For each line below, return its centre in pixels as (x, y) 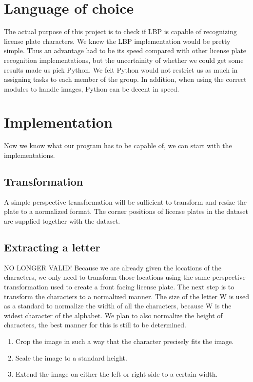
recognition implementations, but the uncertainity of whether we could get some (124, 60)
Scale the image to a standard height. (71, 357)
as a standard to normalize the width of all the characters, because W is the (118, 306)
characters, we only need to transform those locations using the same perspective (125, 277)
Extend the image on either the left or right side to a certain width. (117, 374)
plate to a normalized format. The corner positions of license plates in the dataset (126, 211)
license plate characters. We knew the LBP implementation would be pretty (117, 41)
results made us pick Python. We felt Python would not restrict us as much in (121, 69)
